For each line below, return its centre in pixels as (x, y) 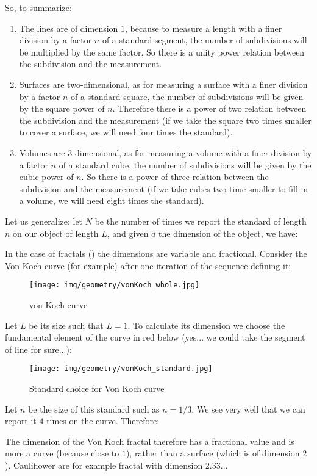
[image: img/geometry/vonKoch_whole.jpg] (115, 285)
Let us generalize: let (44, 221)
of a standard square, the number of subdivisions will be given (187, 96)
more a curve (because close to (62, 453)
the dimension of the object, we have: (228, 233)
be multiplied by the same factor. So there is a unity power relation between (162, 52)
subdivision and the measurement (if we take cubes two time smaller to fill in (164, 188)
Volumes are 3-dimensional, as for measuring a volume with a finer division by (166, 152)
